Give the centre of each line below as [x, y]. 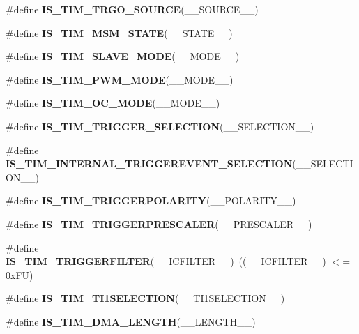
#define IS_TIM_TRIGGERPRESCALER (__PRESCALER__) [159, 223]
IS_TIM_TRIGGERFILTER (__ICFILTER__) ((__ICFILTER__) [166, 261]
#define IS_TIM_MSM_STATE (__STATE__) [119, 32]
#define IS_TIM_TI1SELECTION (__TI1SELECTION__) [145, 298]
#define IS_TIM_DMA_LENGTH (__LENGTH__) [131, 321]
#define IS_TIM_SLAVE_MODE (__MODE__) [123, 56]
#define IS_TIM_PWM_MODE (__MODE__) [120, 79]
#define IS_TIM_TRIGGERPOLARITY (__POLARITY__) [151, 200]
